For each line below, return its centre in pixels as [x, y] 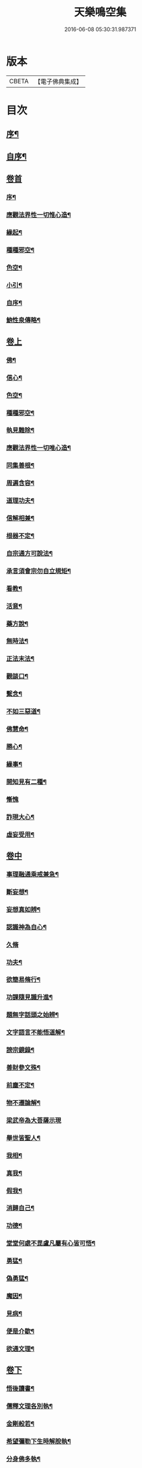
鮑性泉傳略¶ [23, 320]
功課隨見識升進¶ [30, 997]
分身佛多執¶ [23, 1458]
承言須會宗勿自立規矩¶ [39, 571]
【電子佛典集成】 [58, 81]
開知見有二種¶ [26, 781]
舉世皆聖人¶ [23, 1138]
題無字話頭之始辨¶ [33, 1015]
